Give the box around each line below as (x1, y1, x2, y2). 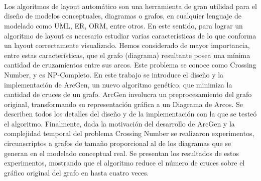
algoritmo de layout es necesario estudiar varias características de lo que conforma (4, 30, 256, 40)
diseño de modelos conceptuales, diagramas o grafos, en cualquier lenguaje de (4, 10, 241, 21)
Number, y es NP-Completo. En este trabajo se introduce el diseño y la (4, 69, 224, 79)
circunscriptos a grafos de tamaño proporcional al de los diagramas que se (4, 138, 231, 148)
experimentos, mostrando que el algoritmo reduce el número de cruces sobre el (4, 157, 245, 168)
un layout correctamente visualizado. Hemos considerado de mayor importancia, (4, 40, 250, 50)
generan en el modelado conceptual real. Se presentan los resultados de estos (4, 147, 239, 158)
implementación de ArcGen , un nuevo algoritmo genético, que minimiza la (4, 79, 232, 89)
